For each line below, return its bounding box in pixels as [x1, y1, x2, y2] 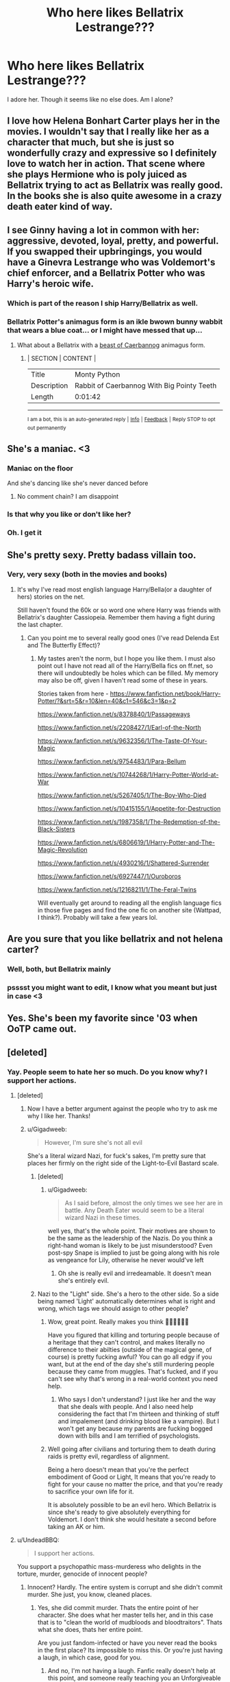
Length [30, 392, 53, 401]
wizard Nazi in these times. [64, 1213, 142, 1222]
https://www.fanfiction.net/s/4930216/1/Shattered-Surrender [37, 859, 209, 867]
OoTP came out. [7, 1023, 77, 1035]
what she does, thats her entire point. [37, 1626, 143, 1634]
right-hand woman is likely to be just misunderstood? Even [47, 1242, 214, 1250]
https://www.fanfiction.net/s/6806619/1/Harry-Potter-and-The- [37, 838, 216, 846]
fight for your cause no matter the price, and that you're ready [47, 1480, 223, 1489]
